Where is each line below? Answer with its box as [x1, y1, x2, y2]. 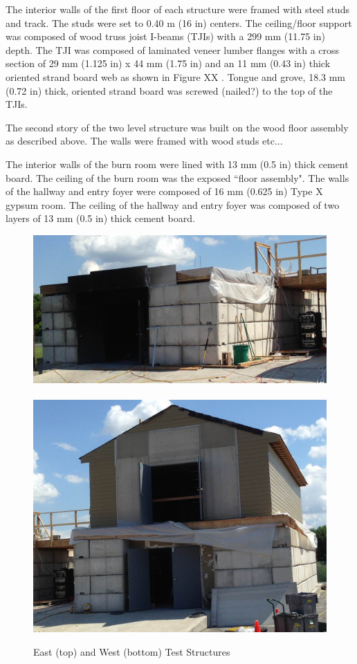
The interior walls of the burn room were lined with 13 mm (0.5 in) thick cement [6, 156, 349, 171]
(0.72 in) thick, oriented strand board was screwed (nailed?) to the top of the [6, 83, 333, 98]
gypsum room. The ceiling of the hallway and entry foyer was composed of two [6, 197, 340, 212]
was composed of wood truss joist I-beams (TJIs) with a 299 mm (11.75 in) [6, 29, 325, 44]
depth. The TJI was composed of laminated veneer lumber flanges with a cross [6, 42, 340, 57]
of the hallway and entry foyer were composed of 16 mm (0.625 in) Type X [6, 184, 323, 199]
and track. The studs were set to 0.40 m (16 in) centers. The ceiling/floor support [6, 15, 352, 30]
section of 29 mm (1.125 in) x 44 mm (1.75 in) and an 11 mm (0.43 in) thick [6, 56, 331, 71]
